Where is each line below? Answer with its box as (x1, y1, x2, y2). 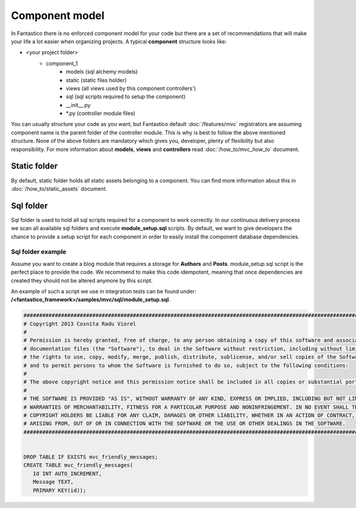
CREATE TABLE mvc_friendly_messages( (23, 462, 133, 469)
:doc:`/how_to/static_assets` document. (11, 185, 107, 192)
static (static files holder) (66, 76, 127, 83)
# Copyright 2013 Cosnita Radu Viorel (23, 320, 136, 327)
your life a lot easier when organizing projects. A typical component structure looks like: (11, 37, 227, 45)
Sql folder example (11, 247, 66, 256)
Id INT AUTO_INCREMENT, (33, 470, 102, 477)
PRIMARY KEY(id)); (33, 487, 87, 494)
